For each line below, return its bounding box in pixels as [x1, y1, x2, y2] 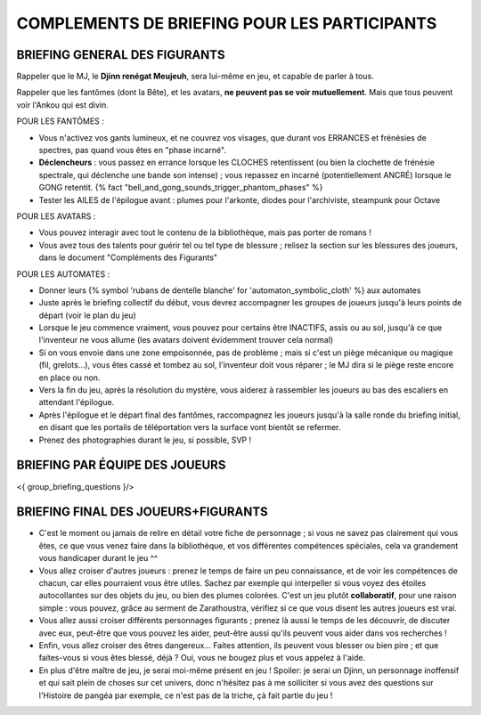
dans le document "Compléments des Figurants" [38, 252, 218, 263]
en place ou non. [38, 372, 101, 383]
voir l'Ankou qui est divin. [16, 99, 109, 110]
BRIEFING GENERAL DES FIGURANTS [16, 47, 226, 62]
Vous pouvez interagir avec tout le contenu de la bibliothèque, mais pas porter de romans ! [38, 227, 371, 238]
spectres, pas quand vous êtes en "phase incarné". [38, 145, 227, 156]
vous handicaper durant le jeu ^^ [38, 553, 159, 564]
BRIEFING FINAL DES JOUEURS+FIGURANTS [16, 504, 268, 520]
